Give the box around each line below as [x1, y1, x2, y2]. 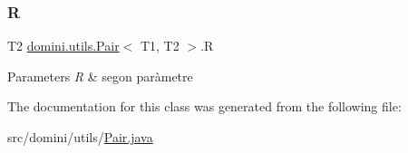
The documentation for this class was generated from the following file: [7, 97, 402, 116]
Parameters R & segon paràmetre [7, 66, 193, 85]
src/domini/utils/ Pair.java [7, 128, 153, 146]
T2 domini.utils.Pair [7, 36, 120, 55]
